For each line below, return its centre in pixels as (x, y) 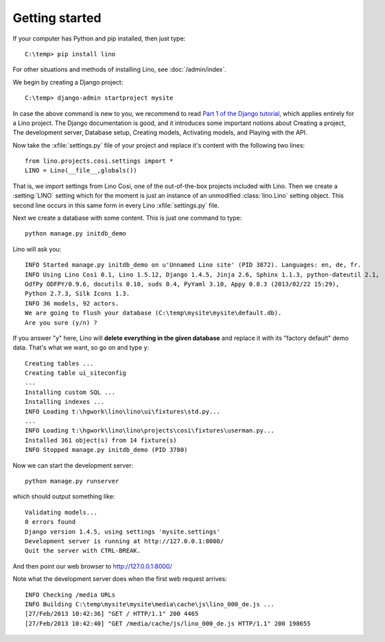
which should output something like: (64, 496)
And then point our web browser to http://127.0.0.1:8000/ (92, 566)
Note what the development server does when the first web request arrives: (120, 579)
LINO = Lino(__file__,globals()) (81, 171)
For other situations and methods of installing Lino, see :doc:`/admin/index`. (119, 69)
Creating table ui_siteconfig (76, 373)
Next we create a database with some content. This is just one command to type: (127, 218)
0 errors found (50, 522)
